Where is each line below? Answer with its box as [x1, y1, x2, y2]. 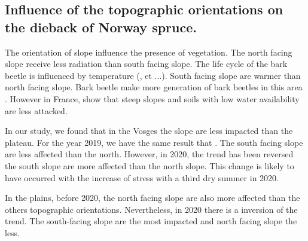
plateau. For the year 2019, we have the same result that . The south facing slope [5, 136, 303, 148]
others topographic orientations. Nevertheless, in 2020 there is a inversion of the [5, 203, 298, 215]
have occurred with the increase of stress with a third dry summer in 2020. [5, 171, 279, 184]
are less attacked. [5, 104, 68, 117]
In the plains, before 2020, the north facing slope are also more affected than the [5, 191, 300, 204]
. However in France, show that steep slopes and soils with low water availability [5, 92, 300, 105]
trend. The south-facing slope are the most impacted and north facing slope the [5, 215, 297, 227]
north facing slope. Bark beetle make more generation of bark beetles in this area [5, 81, 303, 93]
